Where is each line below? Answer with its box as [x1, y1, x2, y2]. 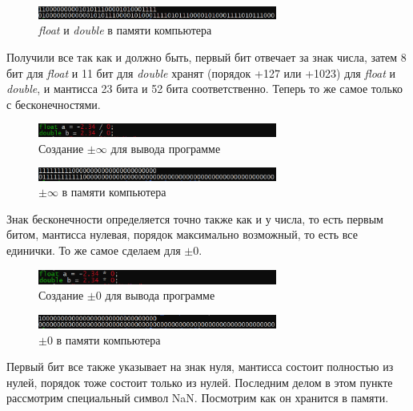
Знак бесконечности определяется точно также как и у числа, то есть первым [6, 210, 383, 227]
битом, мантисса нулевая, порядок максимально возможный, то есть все [6, 226, 358, 243]
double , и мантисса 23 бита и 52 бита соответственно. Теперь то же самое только [6, 80, 403, 97]
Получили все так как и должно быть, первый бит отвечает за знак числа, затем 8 [6, 48, 407, 65]
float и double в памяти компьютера [38, 22, 212, 38]
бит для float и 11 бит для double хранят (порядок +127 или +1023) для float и [6, 64, 396, 81]
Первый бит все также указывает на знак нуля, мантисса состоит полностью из [6, 358, 394, 375]
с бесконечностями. [6, 95, 101, 112]
